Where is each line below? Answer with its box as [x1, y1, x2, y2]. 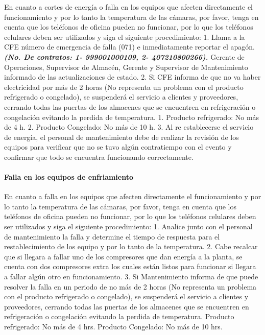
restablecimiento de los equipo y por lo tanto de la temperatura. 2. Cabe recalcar [4, 241, 258, 252]
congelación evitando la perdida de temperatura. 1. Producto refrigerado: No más [4, 111, 259, 122]
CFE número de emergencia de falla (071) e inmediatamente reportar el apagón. [4, 41, 255, 52]
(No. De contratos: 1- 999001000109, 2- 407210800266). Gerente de [4, 51, 245, 62]
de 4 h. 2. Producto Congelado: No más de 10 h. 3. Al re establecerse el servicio [4, 122, 254, 132]
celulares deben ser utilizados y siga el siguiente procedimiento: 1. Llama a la [4, 31, 245, 42]
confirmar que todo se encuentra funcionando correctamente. [4, 151, 194, 162]
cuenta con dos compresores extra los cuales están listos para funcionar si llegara [4, 261, 256, 272]
